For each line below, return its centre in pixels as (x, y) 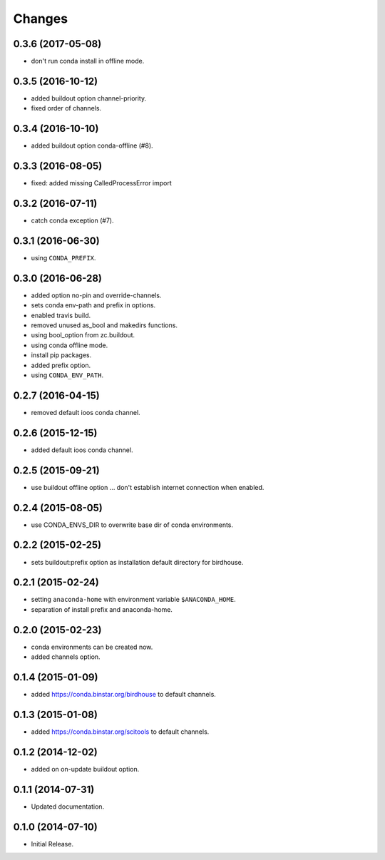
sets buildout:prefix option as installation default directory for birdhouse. (137, 562)
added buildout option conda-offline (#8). (92, 145)
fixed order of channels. (66, 108)
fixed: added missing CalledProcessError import (102, 183)
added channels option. (66, 657)
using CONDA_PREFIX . (63, 257)
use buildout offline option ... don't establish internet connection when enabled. (148, 487)
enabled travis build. (61, 315)
